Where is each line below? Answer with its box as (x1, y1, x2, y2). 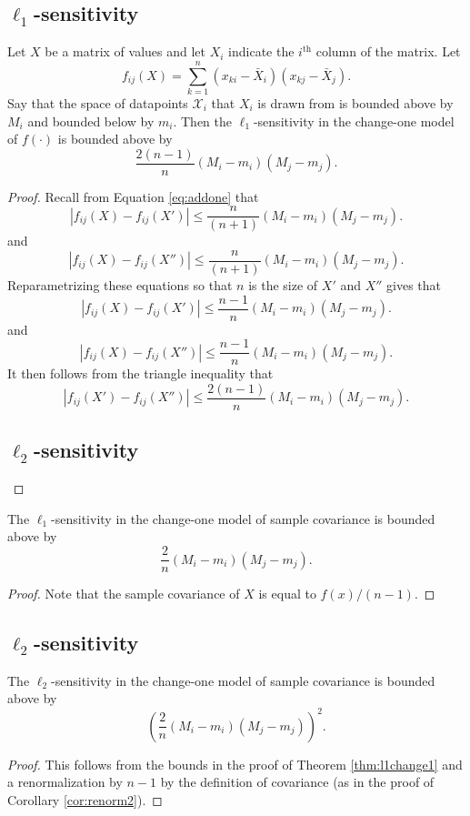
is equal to (258, 584, 316, 603)
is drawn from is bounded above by (257, 93, 454, 112)
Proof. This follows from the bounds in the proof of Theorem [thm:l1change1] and (7, 754, 463, 773)
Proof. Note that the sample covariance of (7, 584, 240, 603)
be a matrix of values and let (45, 42, 205, 61)
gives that (386, 276, 442, 295)
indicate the (228, 42, 295, 61)
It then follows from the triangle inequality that (7, 364, 274, 383)
